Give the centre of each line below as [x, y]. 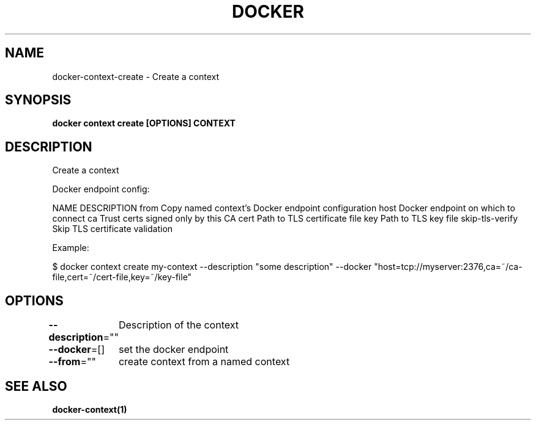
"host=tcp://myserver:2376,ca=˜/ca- [448, 267]
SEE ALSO [36, 386]
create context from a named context [204, 362]
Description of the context [178, 325]
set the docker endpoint [173, 350]
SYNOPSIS [38, 100]
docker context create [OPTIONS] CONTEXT [144, 123]
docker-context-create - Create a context [136, 76]
